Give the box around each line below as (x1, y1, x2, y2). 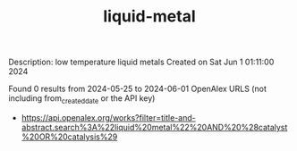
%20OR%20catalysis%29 (21, 131, 118, 142)
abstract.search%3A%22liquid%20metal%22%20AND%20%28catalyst (21, 122, 288, 132)
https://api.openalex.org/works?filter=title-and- (21, 112, 196, 122)
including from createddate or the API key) (8, 93, 156, 105)
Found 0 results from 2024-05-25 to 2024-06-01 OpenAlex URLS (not (8, 83, 267, 95)
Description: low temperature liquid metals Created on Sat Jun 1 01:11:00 (8, 56, 275, 68)
